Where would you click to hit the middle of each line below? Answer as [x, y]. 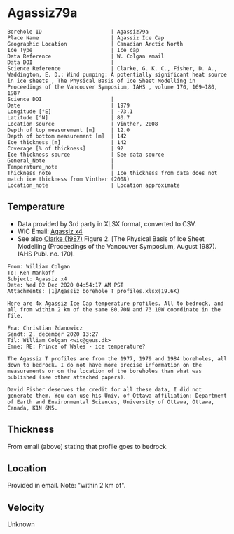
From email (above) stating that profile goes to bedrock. [88, 446]
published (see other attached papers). [67, 377]
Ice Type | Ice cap [73, 50]
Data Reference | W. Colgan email [86, 56]
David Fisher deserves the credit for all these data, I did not [104, 389]
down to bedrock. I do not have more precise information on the [104, 365]
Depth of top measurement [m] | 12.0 [69, 130]
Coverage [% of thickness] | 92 [66, 148]
